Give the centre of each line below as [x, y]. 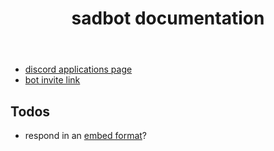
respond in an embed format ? [86, 135]
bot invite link [52, 80]
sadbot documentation [168, 18]
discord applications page [78, 69]
